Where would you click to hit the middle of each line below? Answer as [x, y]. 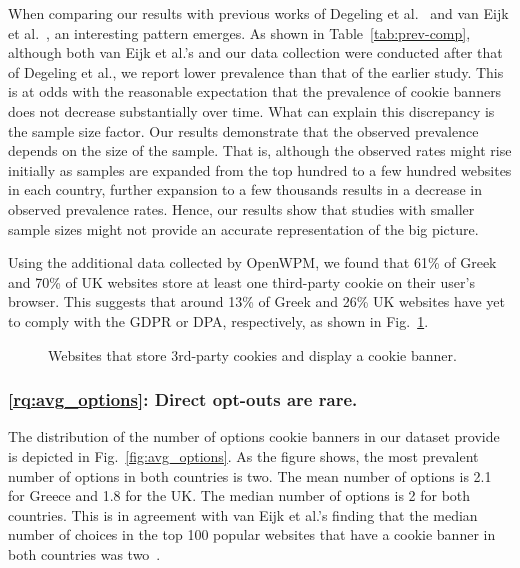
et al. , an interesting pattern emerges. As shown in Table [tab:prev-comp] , [239, 32]
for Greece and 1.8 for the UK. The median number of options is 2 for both [239, 495]
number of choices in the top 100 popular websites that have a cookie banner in [252, 534]
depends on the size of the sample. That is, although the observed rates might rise [260, 150]
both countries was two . [84, 553]
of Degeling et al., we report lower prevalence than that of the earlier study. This [256, 71]
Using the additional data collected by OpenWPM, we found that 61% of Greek [252, 262]
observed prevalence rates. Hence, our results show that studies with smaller [241, 208]
